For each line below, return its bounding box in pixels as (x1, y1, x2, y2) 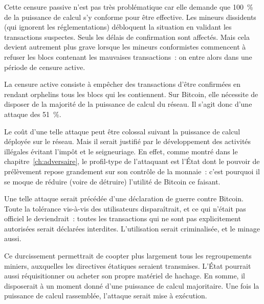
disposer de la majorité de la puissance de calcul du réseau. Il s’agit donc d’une (4, 99, 252, 109)
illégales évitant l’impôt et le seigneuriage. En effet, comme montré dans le (4, 146, 238, 156)
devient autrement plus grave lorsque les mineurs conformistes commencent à (4, 41, 246, 52)
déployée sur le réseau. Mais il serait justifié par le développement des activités (4, 136, 251, 147)
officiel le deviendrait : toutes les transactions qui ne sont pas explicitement (4, 213, 241, 224)
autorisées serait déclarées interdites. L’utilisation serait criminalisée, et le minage (4, 223, 260, 233)
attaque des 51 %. (4, 108, 61, 119)
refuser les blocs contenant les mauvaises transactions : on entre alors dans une (4, 51, 252, 62)
